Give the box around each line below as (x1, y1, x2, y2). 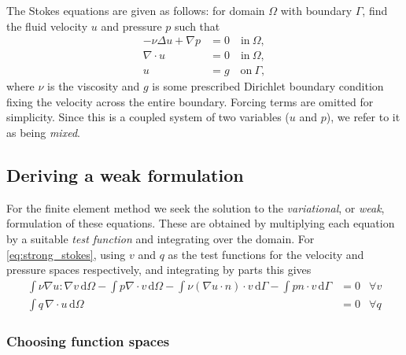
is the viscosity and (47, 78, 140, 94)
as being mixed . (6, 124, 80, 141)
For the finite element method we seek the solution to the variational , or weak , (6, 199, 385, 216)
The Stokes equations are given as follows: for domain (6, 2, 265, 18)
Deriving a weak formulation (6, 163, 244, 187)
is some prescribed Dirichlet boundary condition (152, 78, 384, 94)
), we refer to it (326, 109, 400, 125)
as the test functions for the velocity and (168, 246, 364, 262)
